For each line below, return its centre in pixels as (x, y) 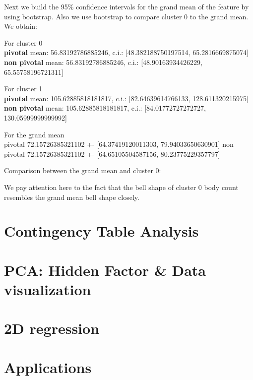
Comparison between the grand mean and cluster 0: (83, 170)
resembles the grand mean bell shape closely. (72, 197)
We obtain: (21, 26)
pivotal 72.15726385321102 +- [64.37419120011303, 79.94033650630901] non (119, 144)
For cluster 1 (23, 89)
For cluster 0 (23, 42)
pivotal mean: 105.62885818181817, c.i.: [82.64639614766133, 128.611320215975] (126, 98)
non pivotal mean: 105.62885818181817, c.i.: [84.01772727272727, (105, 108)
